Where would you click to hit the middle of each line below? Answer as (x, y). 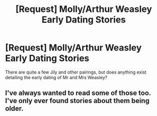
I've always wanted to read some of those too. (78, 93)
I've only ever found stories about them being (77, 101)
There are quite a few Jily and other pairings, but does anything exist (76, 72)
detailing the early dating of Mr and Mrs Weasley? (56, 77)
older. (14, 109)
